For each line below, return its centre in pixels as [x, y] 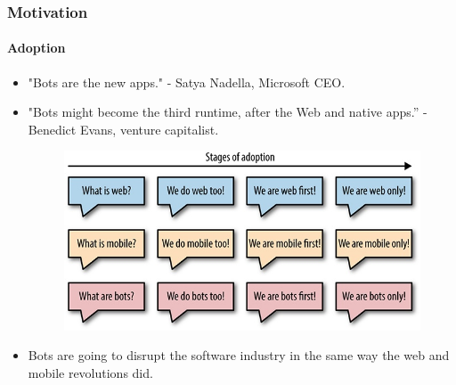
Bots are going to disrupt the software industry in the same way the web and [239, 355]
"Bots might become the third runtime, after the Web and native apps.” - [228, 112]
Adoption [37, 48]
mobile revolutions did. [90, 372]
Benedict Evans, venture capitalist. [123, 129]
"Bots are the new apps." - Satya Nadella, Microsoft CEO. [187, 82]
